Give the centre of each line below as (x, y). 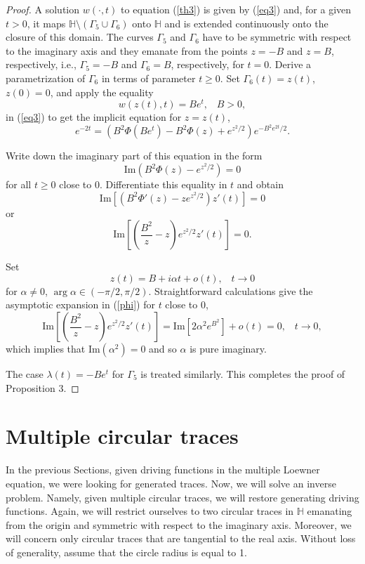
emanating (330, 511)
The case (25, 374)
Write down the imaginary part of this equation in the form (134, 156)
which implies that (46, 349)
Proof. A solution (43, 9)
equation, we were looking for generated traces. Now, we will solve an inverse (171, 483)
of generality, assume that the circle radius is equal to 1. (126, 552)
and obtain (260, 184)
